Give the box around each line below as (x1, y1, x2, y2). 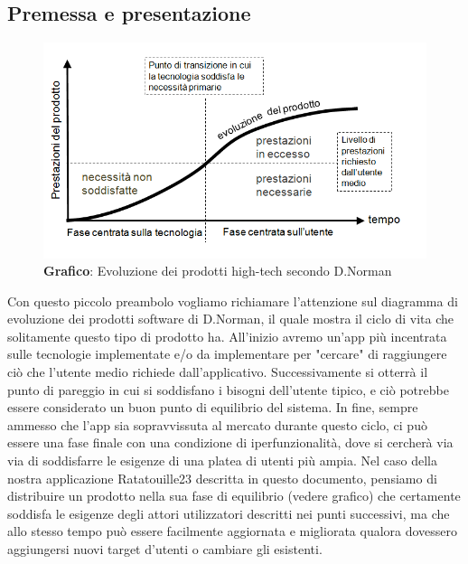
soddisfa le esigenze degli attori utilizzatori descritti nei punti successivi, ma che (7, 503, 450, 522)
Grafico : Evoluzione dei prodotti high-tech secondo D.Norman (43, 261, 392, 280)
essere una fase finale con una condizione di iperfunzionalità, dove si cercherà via (7, 433, 454, 452)
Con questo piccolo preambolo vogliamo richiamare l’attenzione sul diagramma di (7, 291, 458, 310)
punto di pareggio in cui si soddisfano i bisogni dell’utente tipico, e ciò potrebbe (7, 380, 449, 399)
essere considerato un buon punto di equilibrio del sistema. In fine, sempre (7, 398, 418, 417)
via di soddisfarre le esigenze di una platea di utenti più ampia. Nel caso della (7, 451, 437, 470)
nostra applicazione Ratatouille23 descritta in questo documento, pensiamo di (7, 468, 437, 487)
